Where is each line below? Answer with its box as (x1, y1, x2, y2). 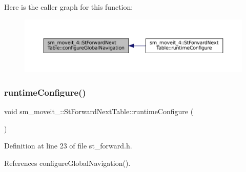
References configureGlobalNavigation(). (4, 157, 131, 168)
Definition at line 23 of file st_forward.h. (4, 140, 132, 151)
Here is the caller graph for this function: (4, 2, 133, 12)
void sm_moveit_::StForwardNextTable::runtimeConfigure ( (4, 106, 194, 117)
